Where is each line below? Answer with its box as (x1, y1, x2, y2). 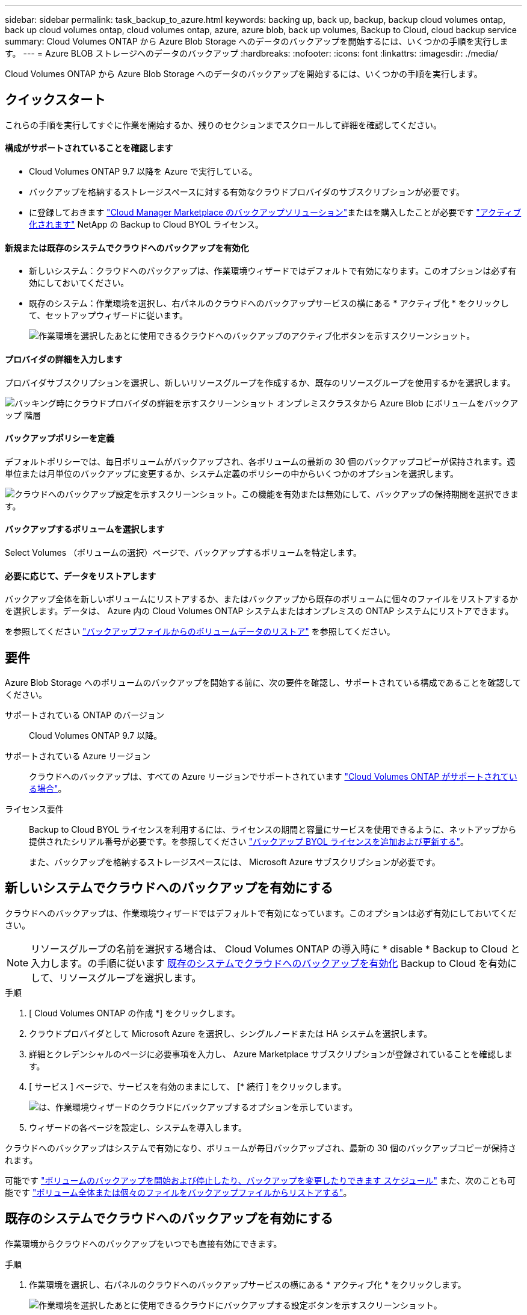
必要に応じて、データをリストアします (5, 570, 156, 581)
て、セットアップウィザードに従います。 (29, 310, 188, 321)
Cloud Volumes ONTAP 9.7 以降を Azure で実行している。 (29, 166, 257, 177)
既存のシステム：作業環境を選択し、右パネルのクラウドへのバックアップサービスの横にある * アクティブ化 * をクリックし (29, 298, 509, 309)
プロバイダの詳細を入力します (5, 353, 123, 364)
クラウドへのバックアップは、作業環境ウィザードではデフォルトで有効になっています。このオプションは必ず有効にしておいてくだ (5, 907, 517, 918)
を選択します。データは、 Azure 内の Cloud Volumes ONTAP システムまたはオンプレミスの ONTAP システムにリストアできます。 (5, 606, 514, 617)
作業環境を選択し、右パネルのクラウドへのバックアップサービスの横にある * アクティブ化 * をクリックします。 (29, 1279, 466, 1290)
